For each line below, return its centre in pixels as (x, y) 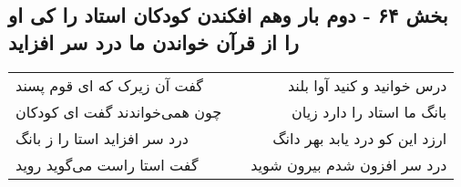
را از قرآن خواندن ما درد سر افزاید (154, 42)
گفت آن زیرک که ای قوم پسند (109, 85)
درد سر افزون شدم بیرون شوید (349, 164)
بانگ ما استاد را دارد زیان (369, 111)
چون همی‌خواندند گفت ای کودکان (119, 111)
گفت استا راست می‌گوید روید (107, 164)
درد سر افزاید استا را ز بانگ (102, 138)
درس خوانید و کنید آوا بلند (367, 85)
